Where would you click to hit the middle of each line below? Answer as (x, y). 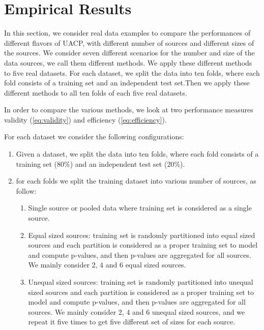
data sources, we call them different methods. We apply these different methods (128, 62)
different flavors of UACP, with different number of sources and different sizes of (129, 42)
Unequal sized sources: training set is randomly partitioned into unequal (141, 282)
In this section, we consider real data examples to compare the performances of (127, 33)
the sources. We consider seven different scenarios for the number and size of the (129, 53)
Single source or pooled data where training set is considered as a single (140, 208)
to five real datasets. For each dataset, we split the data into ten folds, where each (132, 72)
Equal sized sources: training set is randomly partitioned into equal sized (142, 235)
